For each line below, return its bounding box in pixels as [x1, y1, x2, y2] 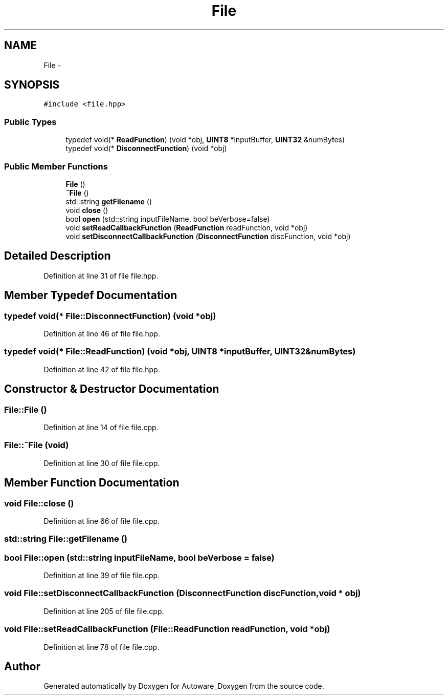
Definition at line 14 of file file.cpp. [43, 422, 159, 432]
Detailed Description [4, 249, 111, 263]
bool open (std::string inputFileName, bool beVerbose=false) [65, 214, 270, 223]
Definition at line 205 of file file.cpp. [43, 606, 164, 616]
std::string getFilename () [65, 197, 152, 206]
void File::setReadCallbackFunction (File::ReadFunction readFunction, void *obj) [4, 624, 330, 634]
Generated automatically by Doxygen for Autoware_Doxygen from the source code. [43, 682, 324, 691]
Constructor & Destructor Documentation [4, 383, 219, 396]
